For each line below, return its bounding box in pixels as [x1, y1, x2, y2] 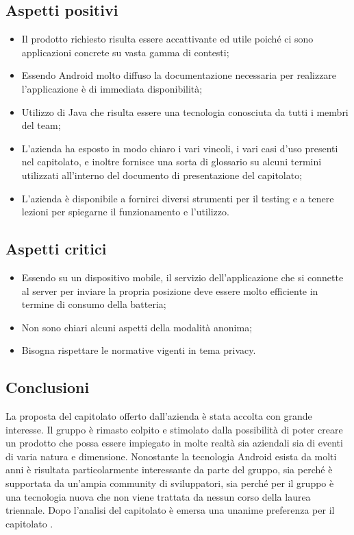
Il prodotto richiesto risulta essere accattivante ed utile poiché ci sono [21, 32, 314, 46]
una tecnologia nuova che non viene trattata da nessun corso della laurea [5, 489, 311, 503]
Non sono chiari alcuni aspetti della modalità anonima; [21, 320, 253, 334]
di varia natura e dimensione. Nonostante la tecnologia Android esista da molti [5, 449, 337, 463]
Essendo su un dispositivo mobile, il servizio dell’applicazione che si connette [21, 270, 344, 284]
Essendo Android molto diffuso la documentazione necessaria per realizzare [21, 68, 337, 82]
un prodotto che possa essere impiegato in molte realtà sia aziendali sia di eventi [5, 436, 343, 450]
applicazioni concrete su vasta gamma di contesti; [21, 45, 229, 59]
